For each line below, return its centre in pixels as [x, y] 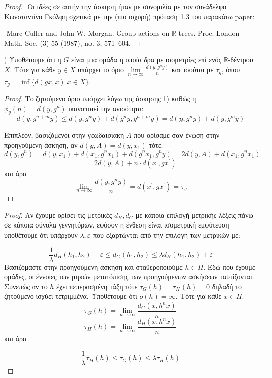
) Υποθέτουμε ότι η [33, 60]
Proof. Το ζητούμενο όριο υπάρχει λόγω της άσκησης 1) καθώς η [100, 98]
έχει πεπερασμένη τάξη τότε [97, 286]
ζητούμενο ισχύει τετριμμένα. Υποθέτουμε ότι [71, 296]
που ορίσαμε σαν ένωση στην [177, 135]
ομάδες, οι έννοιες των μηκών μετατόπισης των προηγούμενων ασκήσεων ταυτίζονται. [129, 277]
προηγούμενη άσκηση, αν [41, 145]
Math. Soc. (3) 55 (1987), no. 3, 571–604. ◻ [72, 43]
